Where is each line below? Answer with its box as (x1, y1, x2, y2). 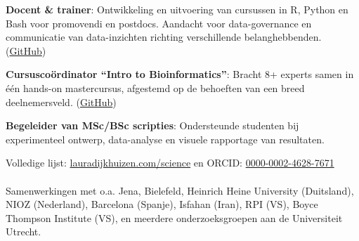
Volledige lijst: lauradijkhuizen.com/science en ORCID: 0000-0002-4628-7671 (6, 155, 334, 170)
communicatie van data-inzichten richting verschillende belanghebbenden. (6, 30, 322, 44)
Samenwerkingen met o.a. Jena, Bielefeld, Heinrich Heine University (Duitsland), (6, 183, 354, 197)
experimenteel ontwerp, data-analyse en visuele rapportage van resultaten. (6, 131, 325, 146)
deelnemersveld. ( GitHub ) (6, 94, 117, 109)
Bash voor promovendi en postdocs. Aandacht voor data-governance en (6, 15, 312, 30)
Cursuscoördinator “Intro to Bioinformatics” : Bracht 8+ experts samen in (6, 67, 354, 82)
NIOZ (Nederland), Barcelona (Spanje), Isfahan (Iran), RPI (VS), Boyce (6, 197, 318, 211)
